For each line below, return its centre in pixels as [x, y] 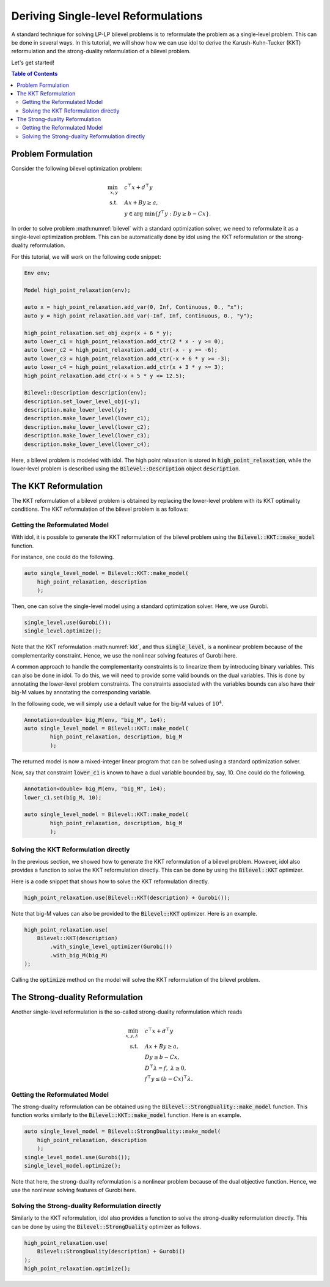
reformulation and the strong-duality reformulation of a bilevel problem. [101, 51]
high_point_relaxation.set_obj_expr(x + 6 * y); [98, 333]
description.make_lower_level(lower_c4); [87, 444]
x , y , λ [132, 1036]
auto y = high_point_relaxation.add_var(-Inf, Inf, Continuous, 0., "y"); [139, 316]
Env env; [37, 273]
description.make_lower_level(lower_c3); [87, 436]
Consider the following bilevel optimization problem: [77, 168]
